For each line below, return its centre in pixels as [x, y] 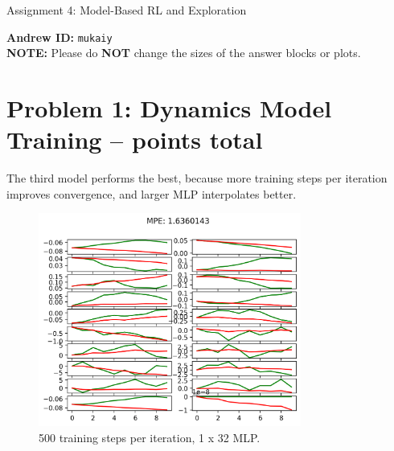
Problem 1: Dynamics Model [169, 108]
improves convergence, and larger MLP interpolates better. [152, 193]
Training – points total [135, 139]
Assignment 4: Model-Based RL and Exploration [127, 10]
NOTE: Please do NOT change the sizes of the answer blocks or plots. [184, 53]
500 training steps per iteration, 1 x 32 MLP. [150, 437]
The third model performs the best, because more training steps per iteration [197, 178]
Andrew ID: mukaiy [60, 37]
